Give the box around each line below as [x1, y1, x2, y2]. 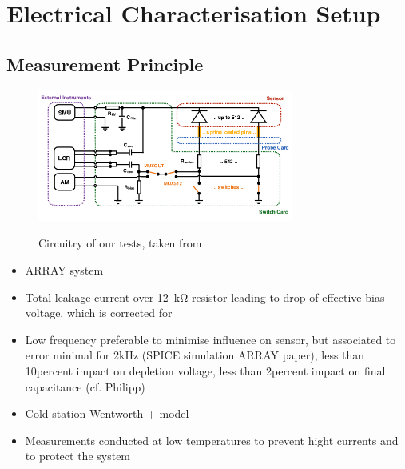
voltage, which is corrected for [25, 304, 173, 321]
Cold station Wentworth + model [25, 405, 189, 422]
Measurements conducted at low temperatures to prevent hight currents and [25, 431, 399, 448]
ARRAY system [25, 261, 104, 278]
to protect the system [25, 447, 131, 464]
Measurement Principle [6, 51, 204, 76]
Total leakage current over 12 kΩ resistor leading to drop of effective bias [25, 288, 385, 305]
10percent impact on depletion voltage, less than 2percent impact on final [25, 362, 386, 379]
